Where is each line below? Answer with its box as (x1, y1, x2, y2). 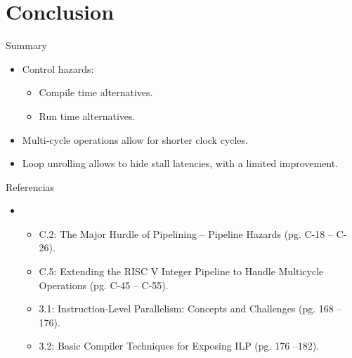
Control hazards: (22, 61, 94, 76)
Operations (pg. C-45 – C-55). (39, 277, 169, 292)
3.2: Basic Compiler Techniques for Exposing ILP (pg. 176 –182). (39, 338, 320, 353)
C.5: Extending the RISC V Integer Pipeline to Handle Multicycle (39, 264, 324, 279)
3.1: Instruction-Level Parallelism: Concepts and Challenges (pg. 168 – (39, 301, 342, 316)
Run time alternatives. (39, 108, 136, 123)
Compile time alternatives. (39, 85, 153, 100)
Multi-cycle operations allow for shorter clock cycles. (22, 132, 248, 147)
